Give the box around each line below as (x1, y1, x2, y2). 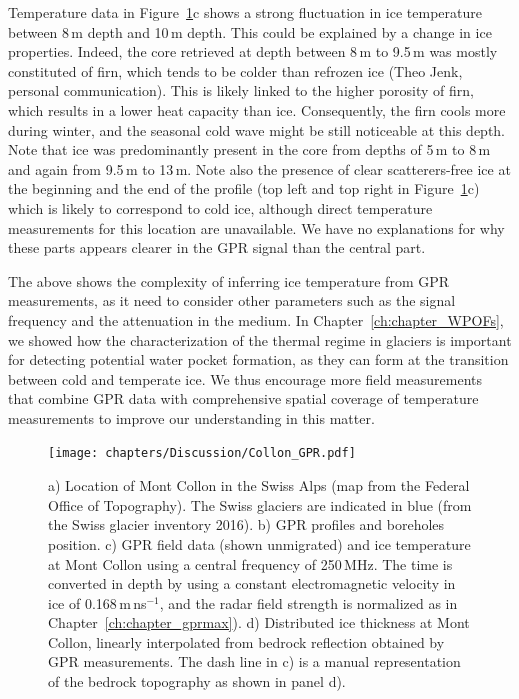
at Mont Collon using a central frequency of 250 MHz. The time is (48, 553, 453, 574)
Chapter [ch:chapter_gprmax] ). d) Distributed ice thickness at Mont (48, 612, 470, 633)
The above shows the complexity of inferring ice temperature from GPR (8, 270, 450, 291)
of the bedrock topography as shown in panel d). (48, 671, 346, 692)
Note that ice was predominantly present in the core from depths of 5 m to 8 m (8, 139, 491, 160)
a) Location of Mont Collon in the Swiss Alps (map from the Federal (48, 475, 470, 496)
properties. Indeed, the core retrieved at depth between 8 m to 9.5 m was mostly (8, 41, 498, 62)
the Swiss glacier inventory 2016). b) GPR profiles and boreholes (48, 514, 445, 535)
